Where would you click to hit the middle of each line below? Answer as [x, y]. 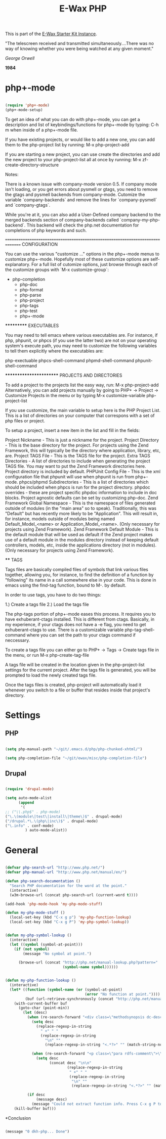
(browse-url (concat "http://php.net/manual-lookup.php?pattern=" [88, 962]
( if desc [36, 1095]
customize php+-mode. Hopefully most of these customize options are [77, 259]
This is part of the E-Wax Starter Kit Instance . [51, 34]
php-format [31, 289]
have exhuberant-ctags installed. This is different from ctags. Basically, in [80, 619]
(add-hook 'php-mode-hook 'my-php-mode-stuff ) [54, 904]
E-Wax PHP [83, 9]
